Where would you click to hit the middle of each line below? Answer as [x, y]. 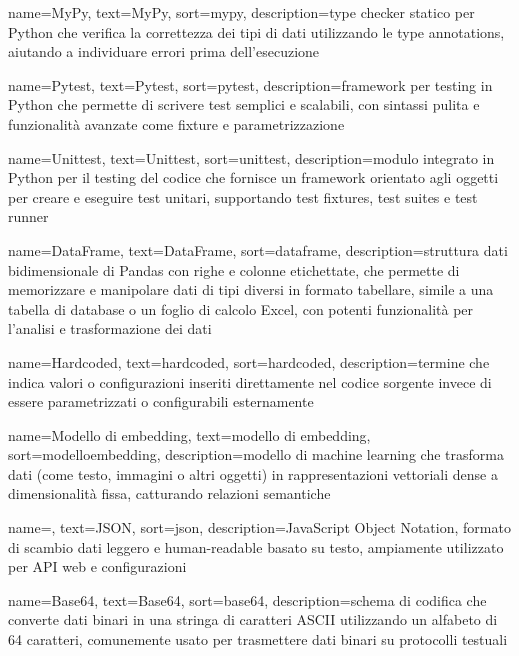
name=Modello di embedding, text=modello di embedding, [189, 434]
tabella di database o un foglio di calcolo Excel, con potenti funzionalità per [241, 308]
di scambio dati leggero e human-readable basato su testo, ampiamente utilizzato [256, 546]
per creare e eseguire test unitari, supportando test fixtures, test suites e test [243, 196]
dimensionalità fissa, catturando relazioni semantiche [169, 493]
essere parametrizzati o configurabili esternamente [161, 401]
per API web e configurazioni [97, 566]
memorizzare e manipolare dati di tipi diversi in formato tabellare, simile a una [251, 289]
